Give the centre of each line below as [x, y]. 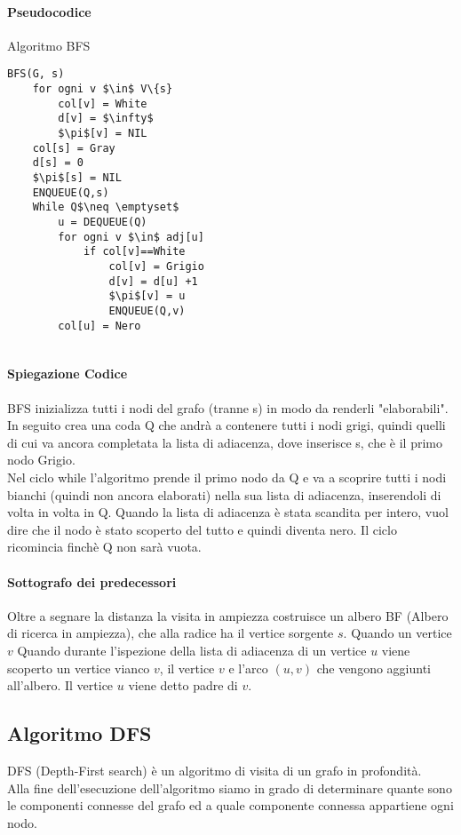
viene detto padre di [183, 685]
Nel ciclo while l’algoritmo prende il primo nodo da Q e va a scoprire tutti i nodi [227, 477]
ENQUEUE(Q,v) [147, 310]
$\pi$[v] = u [147, 296]
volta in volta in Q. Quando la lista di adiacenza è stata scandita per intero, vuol [228, 512]
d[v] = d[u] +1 [153, 281]
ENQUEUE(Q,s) [71, 192]
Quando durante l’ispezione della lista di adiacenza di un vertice [192, 650]
